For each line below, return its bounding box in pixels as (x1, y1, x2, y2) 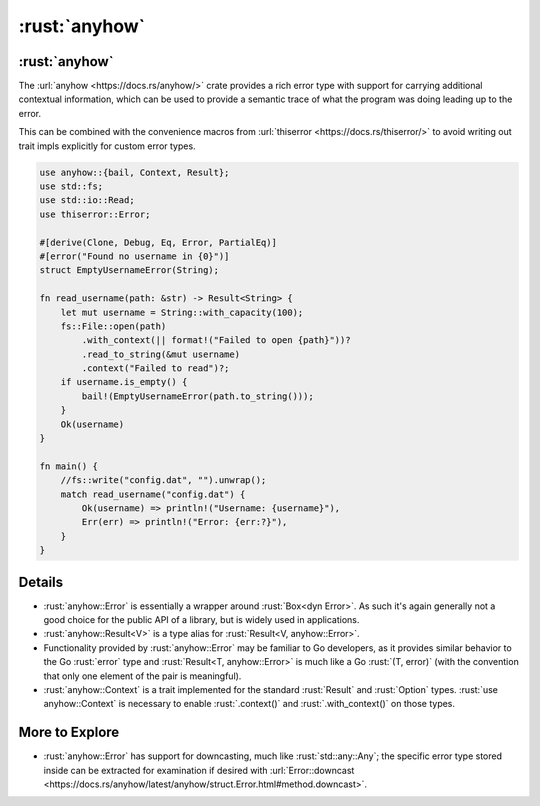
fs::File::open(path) (60, 320, 167, 332)
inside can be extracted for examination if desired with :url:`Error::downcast (43, 764, 355, 776)
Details (18, 573, 64, 590)
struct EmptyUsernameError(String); (39, 265, 220, 276)
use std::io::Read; (39, 195, 135, 206)
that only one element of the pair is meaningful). (43, 670, 242, 682)
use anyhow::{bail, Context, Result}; (39, 166, 230, 178)
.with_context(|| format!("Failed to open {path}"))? (81, 335, 351, 346)
